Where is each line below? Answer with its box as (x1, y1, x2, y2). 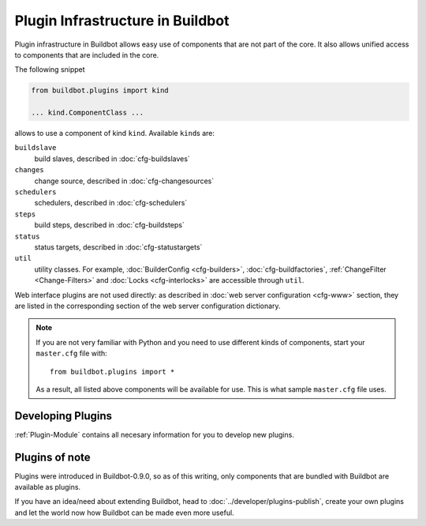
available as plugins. (14, 483, 81, 492)
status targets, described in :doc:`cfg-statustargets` (34, 242, 203, 252)
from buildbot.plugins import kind (31, 86, 169, 95)
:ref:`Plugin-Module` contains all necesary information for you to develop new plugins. (14, 430, 295, 439)
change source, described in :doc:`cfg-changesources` (34, 176, 215, 186)
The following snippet (14, 65, 86, 74)
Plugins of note (14, 450, 91, 464)
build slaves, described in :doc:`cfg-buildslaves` (34, 154, 191, 163)
